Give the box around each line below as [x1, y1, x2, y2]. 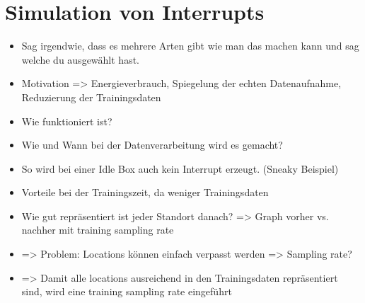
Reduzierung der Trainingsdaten [21, 89, 161, 104]
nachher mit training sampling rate [21, 222, 174, 237]
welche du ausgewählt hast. [21, 52, 139, 67]
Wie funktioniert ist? [21, 113, 112, 128]
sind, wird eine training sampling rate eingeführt [21, 284, 232, 299]
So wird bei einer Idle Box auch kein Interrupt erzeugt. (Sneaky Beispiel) [21, 161, 339, 176]
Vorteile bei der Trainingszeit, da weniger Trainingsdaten [21, 185, 269, 200]
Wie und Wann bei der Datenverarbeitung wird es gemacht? [21, 137, 283, 152]
